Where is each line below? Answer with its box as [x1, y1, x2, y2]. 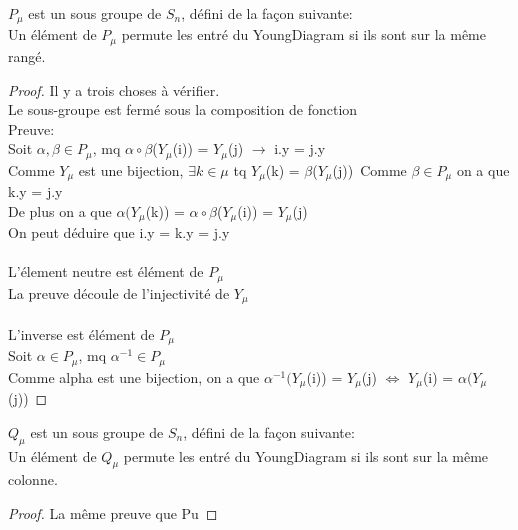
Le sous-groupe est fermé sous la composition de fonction [8, 99, 358, 120]
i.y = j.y [274, 138, 326, 159]
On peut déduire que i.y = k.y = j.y [8, 222, 230, 243]
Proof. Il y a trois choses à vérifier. [8, 79, 220, 100]
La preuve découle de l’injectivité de [8, 282, 230, 303]
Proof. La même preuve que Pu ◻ [8, 503, 218, 524]
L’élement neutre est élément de [8, 261, 204, 282]
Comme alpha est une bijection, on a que [8, 366, 260, 387]
